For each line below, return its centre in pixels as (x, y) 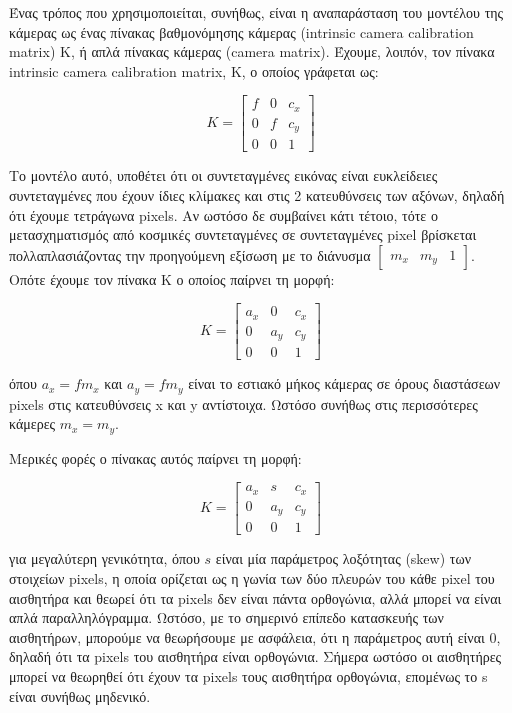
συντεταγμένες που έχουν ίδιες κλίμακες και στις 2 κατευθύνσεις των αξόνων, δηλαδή (257, 194)
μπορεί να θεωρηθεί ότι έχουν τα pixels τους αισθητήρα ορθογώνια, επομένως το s (248, 676)
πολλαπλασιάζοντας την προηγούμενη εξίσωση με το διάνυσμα (190, 254)
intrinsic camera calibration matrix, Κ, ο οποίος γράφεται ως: (194, 70)
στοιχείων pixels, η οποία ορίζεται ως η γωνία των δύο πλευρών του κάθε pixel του (252, 578)
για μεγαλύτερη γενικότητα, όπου (104, 558)
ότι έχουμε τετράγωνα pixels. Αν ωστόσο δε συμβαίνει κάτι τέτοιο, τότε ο (223, 214)
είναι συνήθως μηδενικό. (80, 695)
